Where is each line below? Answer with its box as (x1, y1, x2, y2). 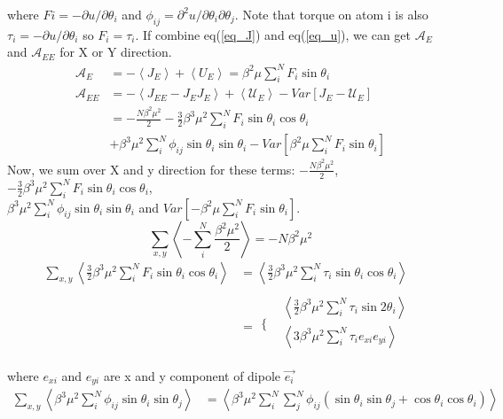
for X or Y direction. (59, 43, 172, 61)
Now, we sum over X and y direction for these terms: (7, 159, 295, 178)
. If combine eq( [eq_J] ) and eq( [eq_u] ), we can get (135, 25, 412, 43)
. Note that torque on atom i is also (234, 5, 428, 23)
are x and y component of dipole (103, 366, 281, 384)
